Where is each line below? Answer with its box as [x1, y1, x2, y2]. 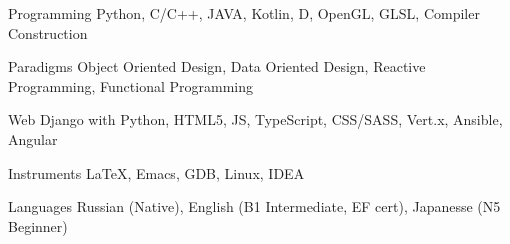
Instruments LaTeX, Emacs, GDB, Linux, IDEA [8, 162, 305, 183]
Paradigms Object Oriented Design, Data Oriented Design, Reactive [8, 56, 426, 77]
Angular [8, 128, 58, 149]
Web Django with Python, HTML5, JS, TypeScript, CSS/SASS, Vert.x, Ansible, [8, 109, 503, 130]
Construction [8, 22, 88, 43]
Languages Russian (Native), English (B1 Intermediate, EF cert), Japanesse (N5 [8, 196, 501, 217]
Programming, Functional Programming [8, 75, 254, 96]
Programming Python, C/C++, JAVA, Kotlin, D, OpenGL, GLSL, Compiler [8, 3, 480, 23]
